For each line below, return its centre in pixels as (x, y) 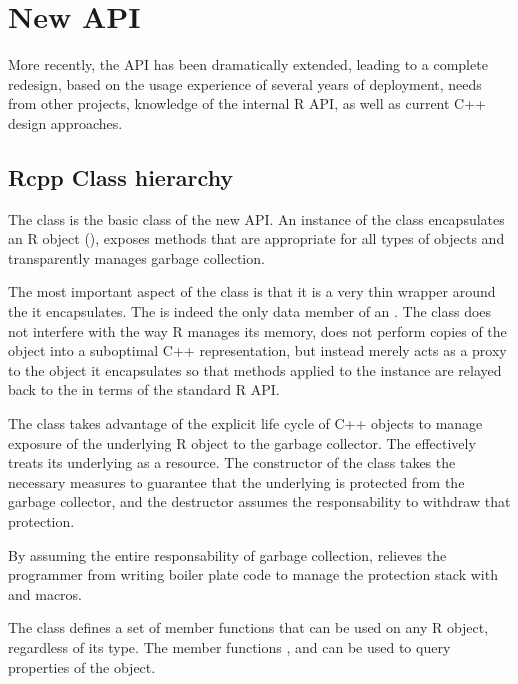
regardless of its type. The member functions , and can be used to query (229, 646)
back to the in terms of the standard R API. (144, 389)
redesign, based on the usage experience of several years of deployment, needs (245, 83)
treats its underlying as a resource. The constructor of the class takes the (232, 462)
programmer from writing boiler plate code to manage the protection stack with (253, 574)
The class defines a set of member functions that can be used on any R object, (248, 627)
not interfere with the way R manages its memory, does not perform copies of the (257, 330)
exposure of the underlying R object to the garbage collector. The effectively (242, 442)
